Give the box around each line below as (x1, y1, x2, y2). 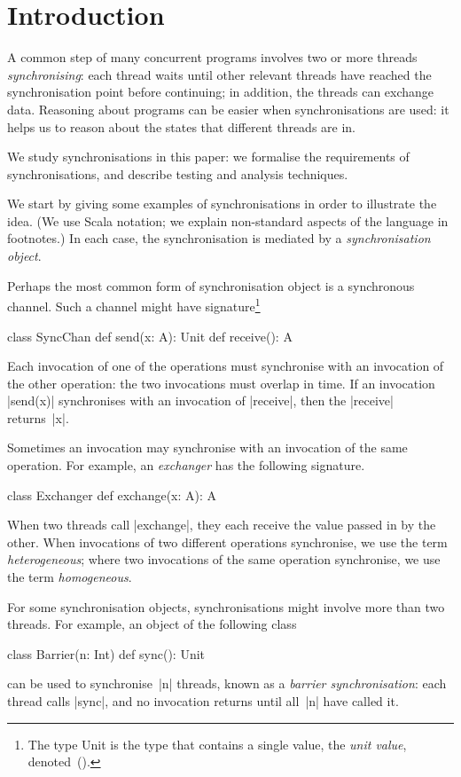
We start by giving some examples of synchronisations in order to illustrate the (7, 194, 437, 213)
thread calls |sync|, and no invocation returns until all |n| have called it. (7, 692, 399, 710)
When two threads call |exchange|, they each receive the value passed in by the (7, 515, 436, 534)
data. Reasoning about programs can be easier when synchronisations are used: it (7, 99, 449, 118)
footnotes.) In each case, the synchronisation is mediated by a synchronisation (7, 229, 431, 247)
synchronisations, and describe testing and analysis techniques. (7, 164, 348, 183)
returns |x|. (7, 408, 69, 427)
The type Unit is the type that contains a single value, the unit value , (27, 734, 407, 753)
